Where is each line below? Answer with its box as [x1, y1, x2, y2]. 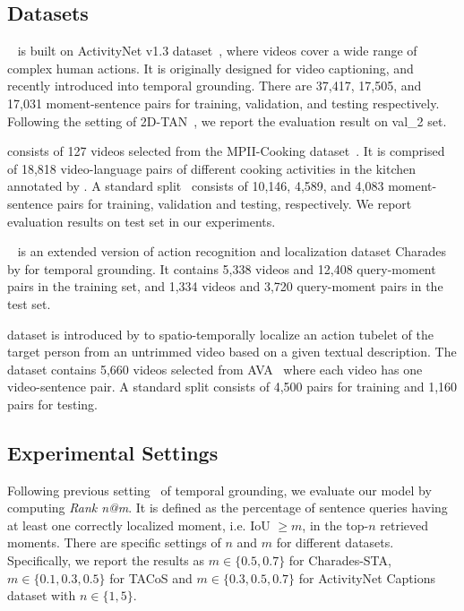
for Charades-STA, [288, 551, 391, 570]
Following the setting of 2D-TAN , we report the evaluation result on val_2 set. [7, 111, 447, 130]
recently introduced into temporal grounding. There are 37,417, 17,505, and [7, 76, 422, 95]
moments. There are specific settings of [7, 533, 221, 552]
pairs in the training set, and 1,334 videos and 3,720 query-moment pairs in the [7, 277, 443, 296]
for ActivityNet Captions [298, 568, 435, 587]
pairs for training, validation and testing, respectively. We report [56, 194, 412, 212]
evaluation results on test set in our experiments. [7, 211, 276, 230]
